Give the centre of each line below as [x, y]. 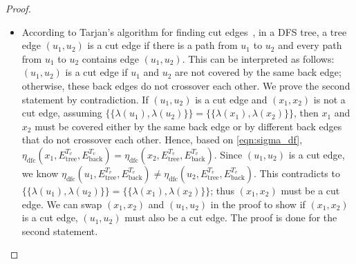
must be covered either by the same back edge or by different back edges [188, 126]
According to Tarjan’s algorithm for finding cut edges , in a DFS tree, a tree [184, 31]
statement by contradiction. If [85, 99]
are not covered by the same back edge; [258, 72]
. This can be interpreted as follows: [258, 58]
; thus [222, 190]
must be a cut [310, 190]
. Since [228, 154]
